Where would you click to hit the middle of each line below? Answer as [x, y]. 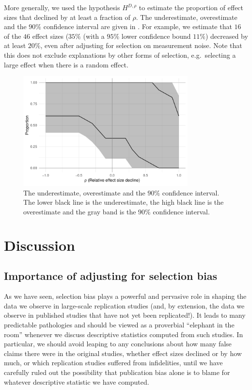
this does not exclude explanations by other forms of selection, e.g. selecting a [120, 55]
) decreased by [227, 36]
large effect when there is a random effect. [66, 64]
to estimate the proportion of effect [191, 7]
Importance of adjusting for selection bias [110, 276]
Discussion [39, 245]
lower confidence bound [156, 36]
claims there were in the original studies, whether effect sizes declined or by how [123, 353]
